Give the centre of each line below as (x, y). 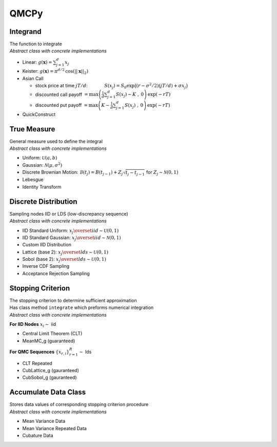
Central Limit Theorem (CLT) (52, 334)
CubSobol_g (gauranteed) (50, 378)
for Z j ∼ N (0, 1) (162, 173)
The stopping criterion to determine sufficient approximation (73, 300)
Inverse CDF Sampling (46, 266)
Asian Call (33, 78)
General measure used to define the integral (56, 141)
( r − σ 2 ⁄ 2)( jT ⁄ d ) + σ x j (161, 86)
